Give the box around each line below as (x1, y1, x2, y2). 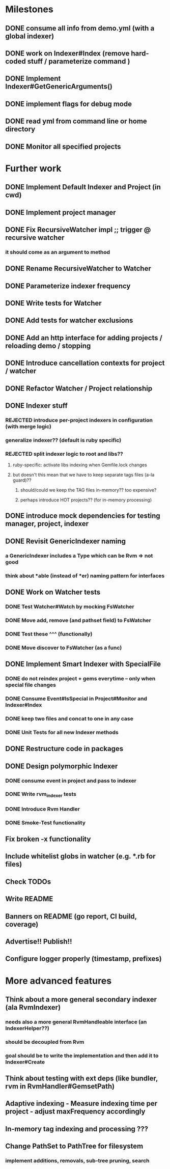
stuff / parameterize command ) (27, 57, 130, 66)
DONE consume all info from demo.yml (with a (5, 24, 155, 33)
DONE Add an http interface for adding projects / (5, 333, 163, 342)
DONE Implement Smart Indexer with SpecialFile (5, 660, 161, 669)
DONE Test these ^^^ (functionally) (5, 630, 93, 637)
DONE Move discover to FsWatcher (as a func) (5, 644, 122, 651)
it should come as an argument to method (5, 248, 110, 256)
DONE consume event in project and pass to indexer (5, 777, 136, 784)
